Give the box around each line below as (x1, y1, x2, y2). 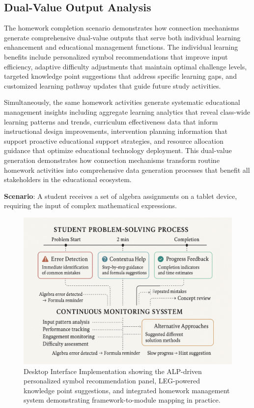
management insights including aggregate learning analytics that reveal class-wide (4, 106, 250, 117)
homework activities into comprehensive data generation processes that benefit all (4, 164, 250, 175)
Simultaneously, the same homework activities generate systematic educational (4, 97, 240, 107)
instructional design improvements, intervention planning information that (4, 126, 228, 136)
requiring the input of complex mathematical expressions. (4, 200, 177, 211)
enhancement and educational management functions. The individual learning (4, 42, 238, 52)
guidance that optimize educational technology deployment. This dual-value (4, 145, 232, 156)
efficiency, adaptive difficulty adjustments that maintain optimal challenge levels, (4, 61, 247, 71)
